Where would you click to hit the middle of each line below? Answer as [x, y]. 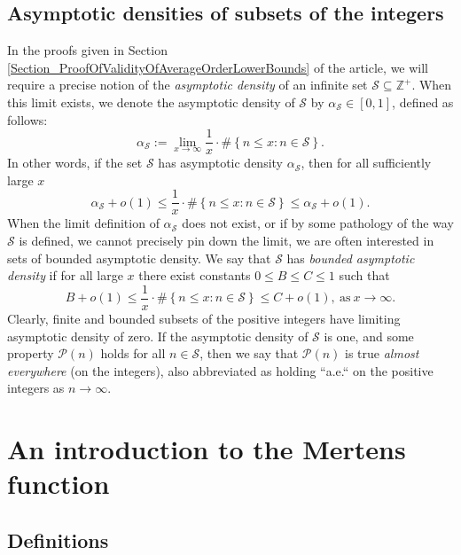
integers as [36, 388]
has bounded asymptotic [351, 258]
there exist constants [195, 275]
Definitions [58, 539]
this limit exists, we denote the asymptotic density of [151, 102]
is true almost [382, 353]
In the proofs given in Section [87, 50]
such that [364, 275]
